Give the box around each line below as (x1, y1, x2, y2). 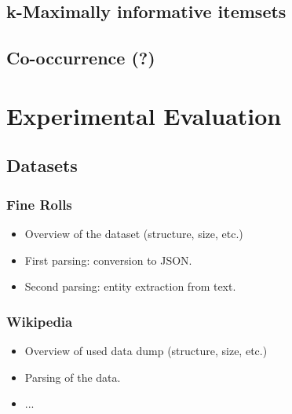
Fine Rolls (6, 194, 72, 214)
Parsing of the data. (24, 368, 121, 385)
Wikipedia (6, 311, 73, 331)
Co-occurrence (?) (6, 46, 155, 70)
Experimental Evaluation (6, 99, 282, 131)
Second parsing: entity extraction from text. (24, 278, 236, 295)
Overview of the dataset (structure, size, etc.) (24, 225, 243, 241)
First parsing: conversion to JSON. (24, 251, 192, 268)
